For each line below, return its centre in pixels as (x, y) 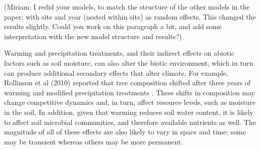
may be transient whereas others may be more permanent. (93, 141)
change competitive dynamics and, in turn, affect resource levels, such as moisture (130, 102)
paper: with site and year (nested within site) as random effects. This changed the (130, 16)
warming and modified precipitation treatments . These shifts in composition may (130, 92)
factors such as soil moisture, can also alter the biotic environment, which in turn (129, 62)
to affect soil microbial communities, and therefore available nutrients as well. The (130, 122)
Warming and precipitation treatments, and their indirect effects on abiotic (119, 53)
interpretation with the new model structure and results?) (93, 36)
